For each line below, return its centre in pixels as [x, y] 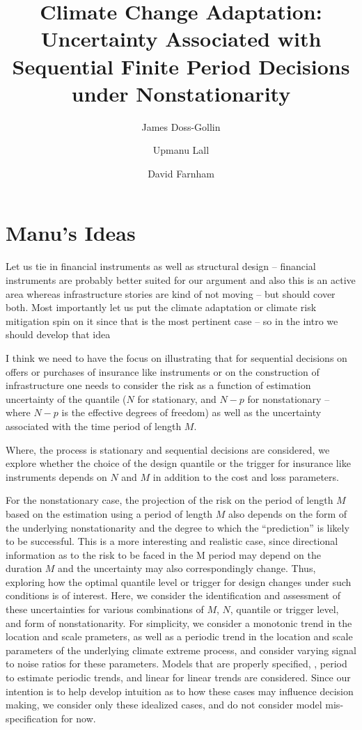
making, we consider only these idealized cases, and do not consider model [164, 705]
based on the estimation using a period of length [109, 513]
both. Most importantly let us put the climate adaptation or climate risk [161, 307]
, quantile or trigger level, [284, 609]
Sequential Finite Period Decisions [181, 66]
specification [32, 718]
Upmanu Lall [181, 150]
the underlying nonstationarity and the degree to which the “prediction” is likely [178, 527]
